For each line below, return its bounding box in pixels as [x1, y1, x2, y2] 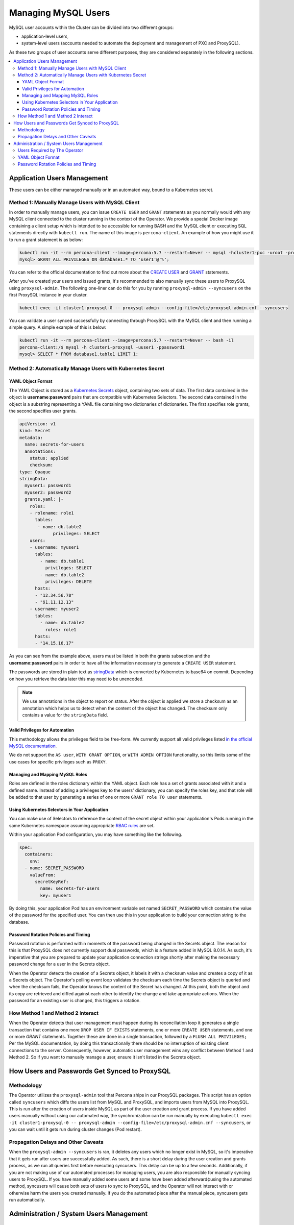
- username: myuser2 [29, 606, 79, 612]
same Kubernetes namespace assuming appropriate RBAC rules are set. [9, 822, 155, 828]
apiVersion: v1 [19, 421, 56, 426]
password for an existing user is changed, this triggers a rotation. [9, 998, 141, 1004]
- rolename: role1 [29, 510, 74, 516]
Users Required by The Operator [18, 147, 83, 153]
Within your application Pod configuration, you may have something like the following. [9, 832, 182, 837]
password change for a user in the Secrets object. [9, 961, 110, 967]
